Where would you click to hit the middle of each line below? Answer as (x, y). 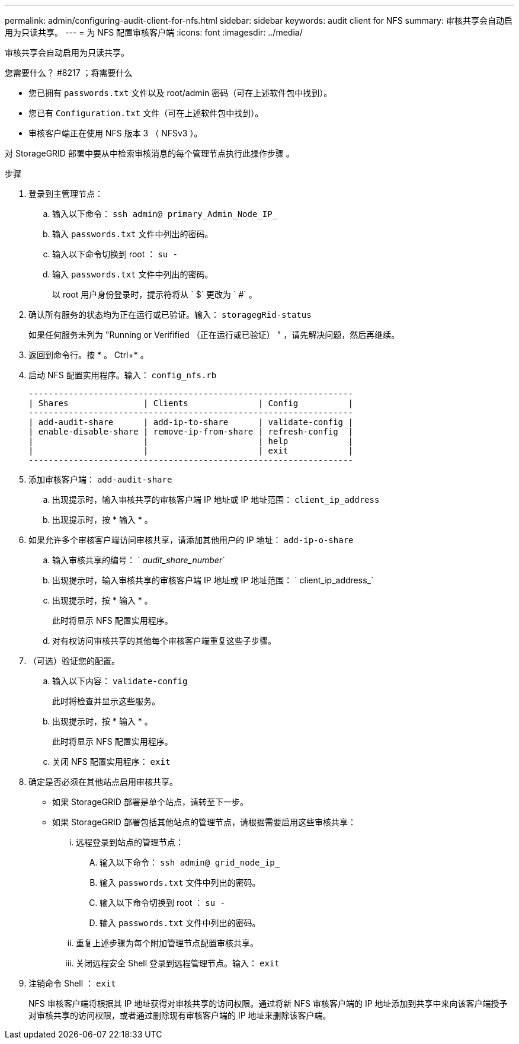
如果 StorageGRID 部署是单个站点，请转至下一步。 (150, 802)
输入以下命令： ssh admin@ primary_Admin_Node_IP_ (165, 214)
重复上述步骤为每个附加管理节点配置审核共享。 (167, 943)
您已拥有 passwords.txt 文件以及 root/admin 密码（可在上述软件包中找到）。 (180, 93)
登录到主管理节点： (66, 194)
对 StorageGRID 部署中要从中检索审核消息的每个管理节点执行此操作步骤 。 (150, 153)
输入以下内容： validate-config (120, 681)
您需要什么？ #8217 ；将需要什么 (69, 73)
